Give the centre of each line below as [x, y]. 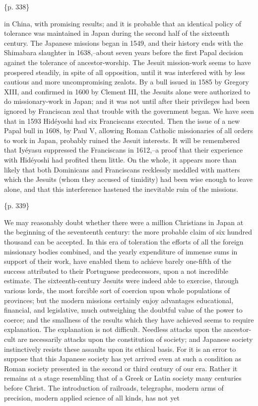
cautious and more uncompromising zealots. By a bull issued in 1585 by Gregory [127, 82]
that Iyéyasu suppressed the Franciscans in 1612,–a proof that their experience [124, 150]
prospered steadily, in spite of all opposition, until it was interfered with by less [125, 72]
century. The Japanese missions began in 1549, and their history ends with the [124, 42]
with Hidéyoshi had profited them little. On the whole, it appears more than [120, 159]
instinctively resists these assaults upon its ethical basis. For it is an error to [120, 349]
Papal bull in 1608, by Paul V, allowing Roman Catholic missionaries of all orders [129, 130]
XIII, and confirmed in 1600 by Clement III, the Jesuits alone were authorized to [127, 91]
